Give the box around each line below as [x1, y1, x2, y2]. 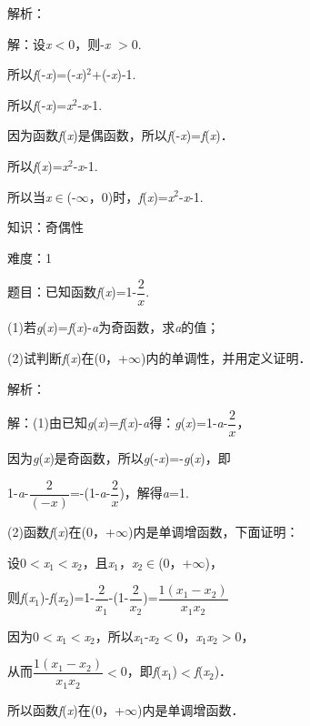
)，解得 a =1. [119, 483, 189, 502]
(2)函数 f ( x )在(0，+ [7, 521, 115, 540]
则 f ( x [7, 588, 35, 607]
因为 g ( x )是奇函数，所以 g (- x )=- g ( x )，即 [7, 449, 231, 468]
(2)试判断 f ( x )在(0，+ [7, 348, 128, 367]
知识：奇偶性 [7, 217, 84, 237]
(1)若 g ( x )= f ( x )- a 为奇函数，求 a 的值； [7, 318, 220, 337]
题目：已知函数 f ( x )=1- [7, 282, 137, 301]
